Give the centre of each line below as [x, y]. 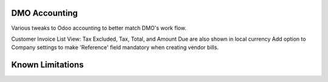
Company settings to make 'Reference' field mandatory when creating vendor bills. [115, 47]
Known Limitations [48, 65]
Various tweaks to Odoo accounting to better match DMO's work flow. [99, 28]
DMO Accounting [45, 13]
